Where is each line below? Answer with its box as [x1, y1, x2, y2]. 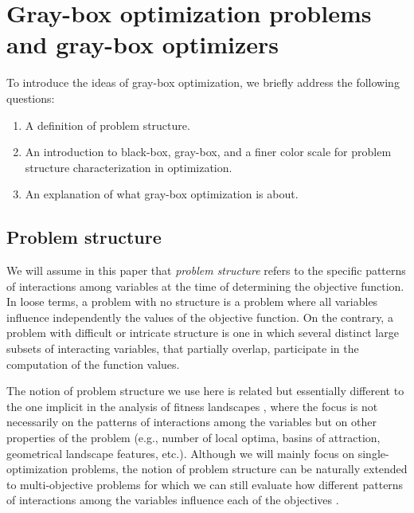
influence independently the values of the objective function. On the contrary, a [6, 308, 393, 325]
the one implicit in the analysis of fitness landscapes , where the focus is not [6, 397, 378, 414]
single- [357, 444, 389, 461]
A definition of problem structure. [25, 116, 190, 133]
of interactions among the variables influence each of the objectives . [6, 491, 339, 508]
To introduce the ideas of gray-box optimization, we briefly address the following [6, 74, 400, 91]
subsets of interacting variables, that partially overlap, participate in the [6, 340, 359, 357]
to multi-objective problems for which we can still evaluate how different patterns [6, 476, 404, 492]
